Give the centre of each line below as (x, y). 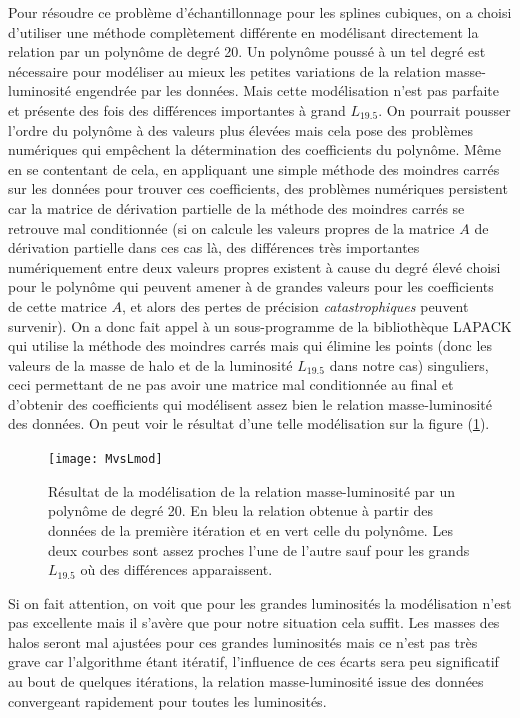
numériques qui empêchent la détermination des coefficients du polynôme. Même (254, 149)
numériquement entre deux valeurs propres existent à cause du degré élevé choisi (254, 266)
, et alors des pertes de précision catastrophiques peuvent (295, 305)
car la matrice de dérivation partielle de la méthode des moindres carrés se (236, 207)
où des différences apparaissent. (176, 569)
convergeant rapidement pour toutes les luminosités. (167, 700)
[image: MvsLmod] (105, 459)
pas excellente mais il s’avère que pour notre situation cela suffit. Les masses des (254, 622)
